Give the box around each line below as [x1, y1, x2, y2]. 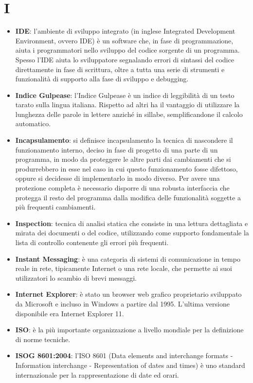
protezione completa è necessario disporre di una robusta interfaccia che [15, 183, 230, 193]
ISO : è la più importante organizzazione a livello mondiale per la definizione [15, 325, 244, 335]
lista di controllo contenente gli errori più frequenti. [15, 237, 169, 247]
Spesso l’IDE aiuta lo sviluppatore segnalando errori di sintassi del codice [15, 54, 234, 64]
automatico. [15, 118, 51, 129]
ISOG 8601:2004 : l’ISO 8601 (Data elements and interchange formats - [15, 350, 233, 361]
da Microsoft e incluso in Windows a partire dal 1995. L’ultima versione [15, 298, 230, 308]
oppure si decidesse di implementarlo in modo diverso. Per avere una [15, 173, 220, 183]
